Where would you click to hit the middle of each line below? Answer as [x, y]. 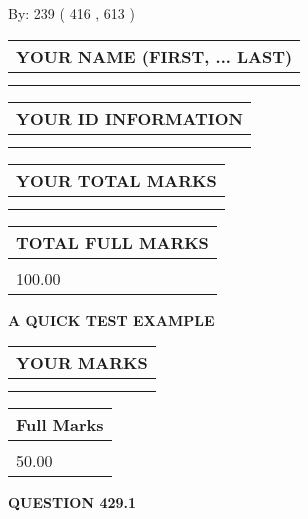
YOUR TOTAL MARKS [116, 180]
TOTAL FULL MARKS [112, 242]
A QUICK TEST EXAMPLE [111, 319]
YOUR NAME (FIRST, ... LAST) [154, 56]
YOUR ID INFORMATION [129, 118]
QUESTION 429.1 [72, 502]
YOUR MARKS [82, 363]
